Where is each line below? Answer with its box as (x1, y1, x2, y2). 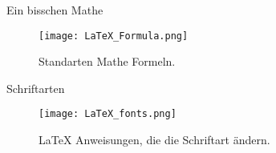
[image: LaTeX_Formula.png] (39, 30, 189, 42)
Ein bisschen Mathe (6, 2, 103, 18)
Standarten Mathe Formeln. (39, 53, 176, 70)
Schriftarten (6, 79, 65, 96)
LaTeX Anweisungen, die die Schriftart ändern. (39, 131, 270, 148)
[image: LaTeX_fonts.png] (39, 108, 177, 120)
